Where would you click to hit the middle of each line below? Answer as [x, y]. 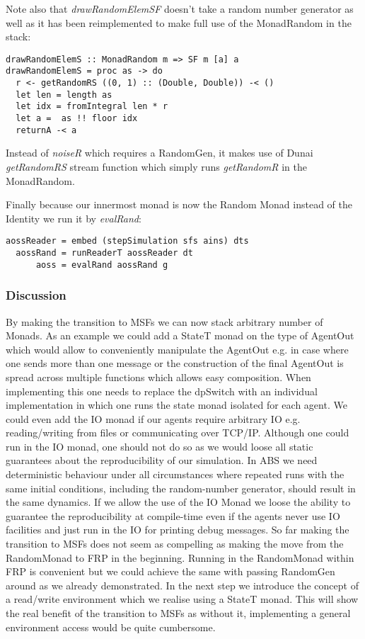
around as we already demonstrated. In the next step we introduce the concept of [182, 585]
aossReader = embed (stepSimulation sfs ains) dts [127, 241]
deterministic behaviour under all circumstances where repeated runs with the [175, 474]
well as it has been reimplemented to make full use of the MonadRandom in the [179, 22]
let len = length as [64, 95]
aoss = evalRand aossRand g [102, 265]
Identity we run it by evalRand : [74, 218]
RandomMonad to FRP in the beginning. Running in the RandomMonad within [180, 557]
